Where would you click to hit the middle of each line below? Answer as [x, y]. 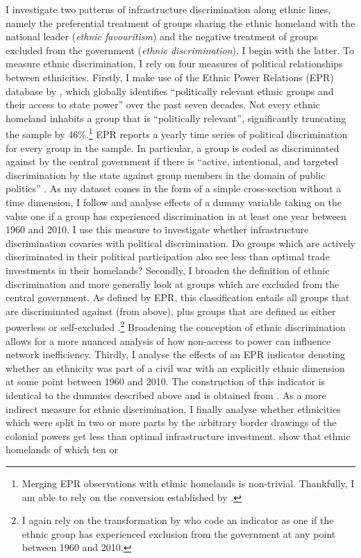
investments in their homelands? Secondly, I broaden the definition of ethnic [168, 270]
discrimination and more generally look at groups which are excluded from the [173, 284]
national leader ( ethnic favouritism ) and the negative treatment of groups [162, 36]
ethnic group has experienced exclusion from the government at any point [179, 533]
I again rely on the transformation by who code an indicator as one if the [178, 520]
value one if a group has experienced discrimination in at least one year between [176, 215]
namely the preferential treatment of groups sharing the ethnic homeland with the [180, 23]
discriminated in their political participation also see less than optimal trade [168, 256]
